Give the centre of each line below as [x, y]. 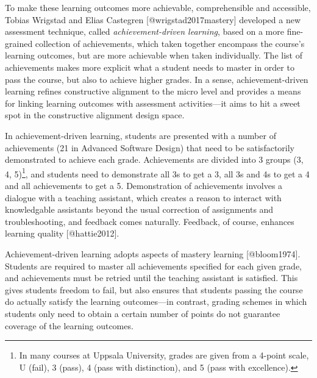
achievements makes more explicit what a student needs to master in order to [150, 67]
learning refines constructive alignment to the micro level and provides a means [153, 91]
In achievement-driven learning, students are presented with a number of [141, 135]
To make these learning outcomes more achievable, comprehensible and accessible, [158, 7]
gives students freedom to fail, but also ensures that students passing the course [154, 289]
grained [19, 43]
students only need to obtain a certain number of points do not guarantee [143, 313]
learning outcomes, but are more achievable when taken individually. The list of [154, 55]
